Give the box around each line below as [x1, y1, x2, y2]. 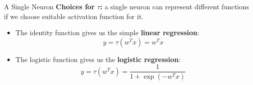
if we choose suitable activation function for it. [4, 11, 144, 21]
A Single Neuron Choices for [4, 1, 95, 11]
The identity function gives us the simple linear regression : [15, 27, 200, 38]
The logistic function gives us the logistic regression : [15, 54, 181, 64]
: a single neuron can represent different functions [100, 1, 249, 11]
